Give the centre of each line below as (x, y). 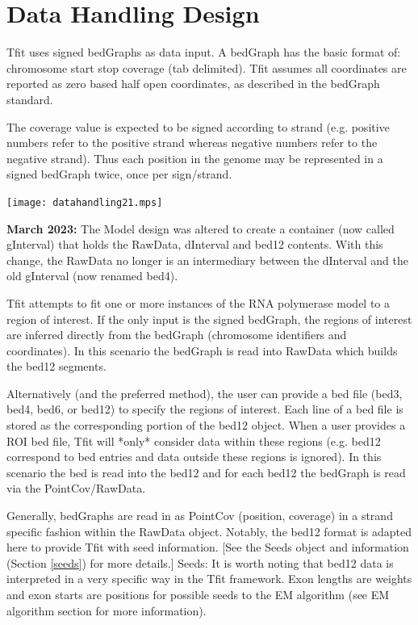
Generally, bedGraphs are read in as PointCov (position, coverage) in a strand (200, 516)
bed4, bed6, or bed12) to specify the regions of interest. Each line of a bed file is (205, 409)
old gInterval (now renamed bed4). (92, 276)
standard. (30, 99)
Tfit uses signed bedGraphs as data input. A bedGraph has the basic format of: (204, 52)
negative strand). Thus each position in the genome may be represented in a (195, 158)
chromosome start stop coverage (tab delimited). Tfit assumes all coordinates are (207, 67)
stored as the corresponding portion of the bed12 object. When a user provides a (206, 425)
